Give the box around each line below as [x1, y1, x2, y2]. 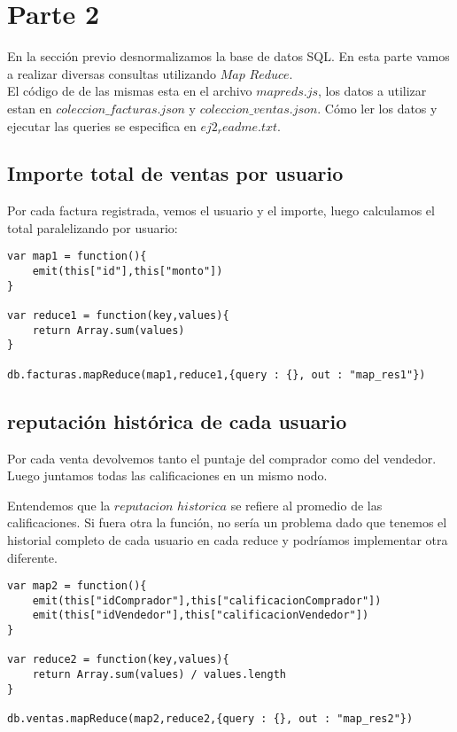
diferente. [7, 548, 58, 566]
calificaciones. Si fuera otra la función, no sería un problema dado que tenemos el [7, 513, 447, 532]
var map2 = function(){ [7, 580, 147, 593]
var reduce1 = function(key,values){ [7, 309, 229, 323]
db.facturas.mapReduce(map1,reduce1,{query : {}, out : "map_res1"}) [7, 368, 426, 381]
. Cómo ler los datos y [317, 98, 438, 117]
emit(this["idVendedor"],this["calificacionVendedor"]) [32, 609, 369, 622]
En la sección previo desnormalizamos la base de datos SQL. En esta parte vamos [7, 47, 450, 66]
